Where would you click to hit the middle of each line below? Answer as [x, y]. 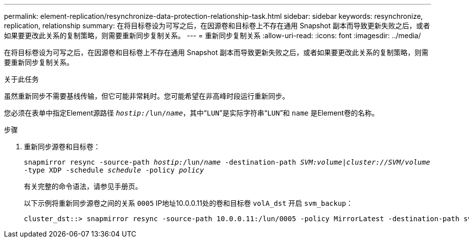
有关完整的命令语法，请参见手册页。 [83, 186]
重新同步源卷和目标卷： [62, 147]
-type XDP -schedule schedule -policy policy [114, 170]
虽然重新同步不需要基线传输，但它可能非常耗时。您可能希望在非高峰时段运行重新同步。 [147, 96]
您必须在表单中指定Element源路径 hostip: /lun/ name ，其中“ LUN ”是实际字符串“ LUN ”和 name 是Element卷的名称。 [192, 113]
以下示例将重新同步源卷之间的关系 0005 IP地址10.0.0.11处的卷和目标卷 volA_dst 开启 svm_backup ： [189, 203]
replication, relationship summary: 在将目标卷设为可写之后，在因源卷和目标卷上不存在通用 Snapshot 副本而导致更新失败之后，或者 [217, 26]
